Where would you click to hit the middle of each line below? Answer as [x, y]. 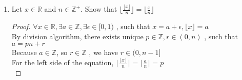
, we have [104, 52]
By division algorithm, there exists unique [77, 36]
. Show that [99, 9]
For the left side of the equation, [63, 62]
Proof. [21, 26]
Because [24, 52]
